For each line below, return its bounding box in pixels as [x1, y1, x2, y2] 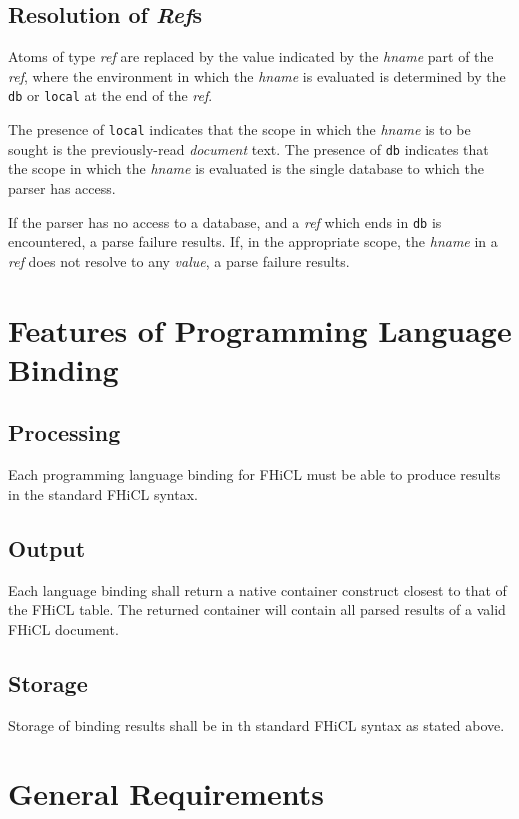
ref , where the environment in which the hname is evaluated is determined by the [8, 65, 506, 86]
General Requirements [8, 773, 324, 814]
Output [8, 532, 86, 563]
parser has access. [8, 177, 116, 198]
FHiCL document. [8, 618, 119, 639]
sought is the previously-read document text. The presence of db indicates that [8, 138, 489, 159]
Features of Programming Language [8, 309, 512, 350]
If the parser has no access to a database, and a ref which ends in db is [8, 211, 442, 232]
